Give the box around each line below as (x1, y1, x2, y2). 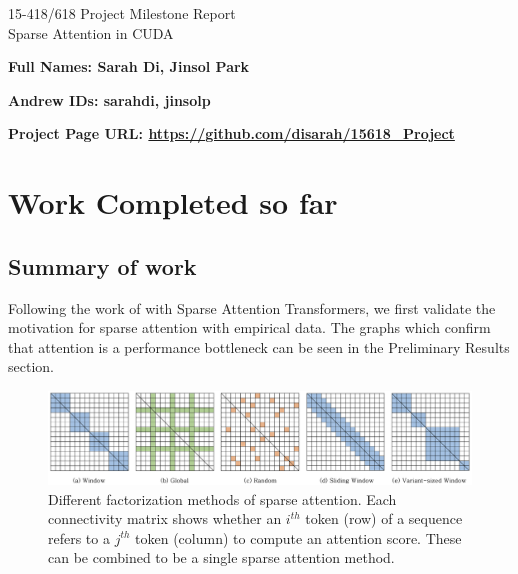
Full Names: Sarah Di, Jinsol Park (8, 56, 250, 77)
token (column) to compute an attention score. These (135, 527, 462, 548)
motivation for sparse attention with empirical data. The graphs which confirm (8, 317, 491, 338)
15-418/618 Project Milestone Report (8, 3, 236, 23)
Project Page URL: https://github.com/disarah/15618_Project (8, 123, 455, 144)
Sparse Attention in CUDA (8, 22, 174, 43)
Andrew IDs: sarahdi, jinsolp (8, 89, 211, 110)
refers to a (48, 527, 110, 548)
